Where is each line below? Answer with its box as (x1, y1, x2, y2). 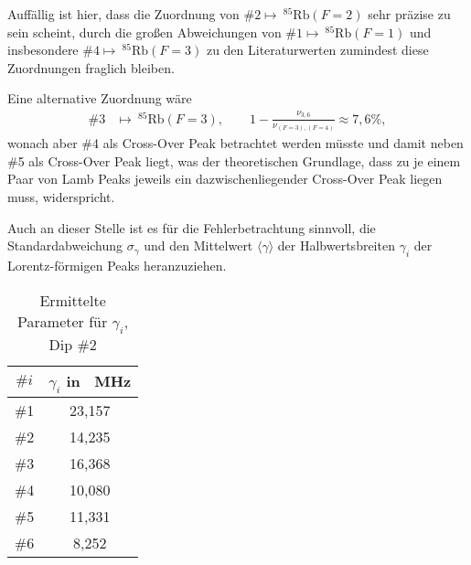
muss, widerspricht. (7, 187, 115, 206)
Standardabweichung (7, 236, 123, 255)
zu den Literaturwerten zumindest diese (206, 40, 429, 59)
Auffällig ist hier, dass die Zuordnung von (7, 5, 240, 23)
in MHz (66, 369, 132, 391)
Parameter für (17, 310, 108, 332)
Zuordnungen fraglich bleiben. (7, 58, 175, 77)
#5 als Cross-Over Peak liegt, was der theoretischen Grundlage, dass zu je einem (7, 151, 461, 170)
